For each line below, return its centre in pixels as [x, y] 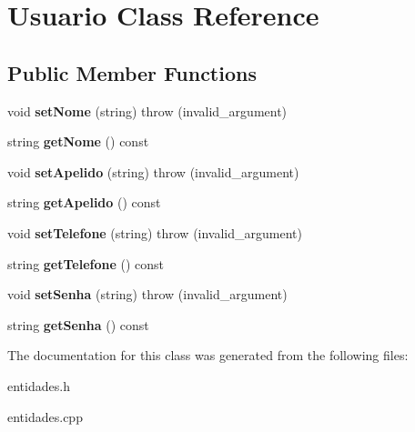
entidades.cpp [45, 416]
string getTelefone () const [86, 263]
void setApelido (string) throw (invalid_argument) [153, 171]
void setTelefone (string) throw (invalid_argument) [155, 232]
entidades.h [39, 385]
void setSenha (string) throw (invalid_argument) [147, 294]
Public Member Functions [132, 72]
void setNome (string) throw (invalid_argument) [147, 111]
